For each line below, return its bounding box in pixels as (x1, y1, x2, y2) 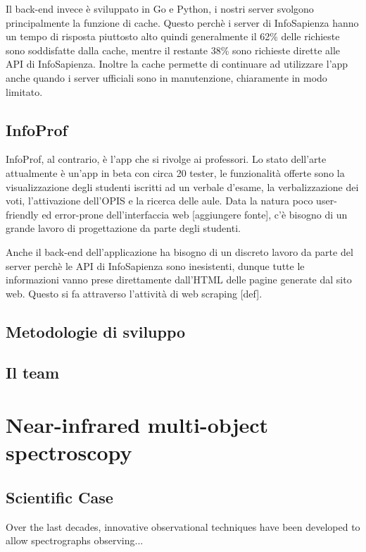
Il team (6, 362, 60, 384)
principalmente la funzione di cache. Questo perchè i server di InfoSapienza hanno (6, 15, 359, 30)
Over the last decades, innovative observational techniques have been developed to (6, 519, 360, 534)
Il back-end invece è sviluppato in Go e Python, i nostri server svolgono (6, 1, 314, 16)
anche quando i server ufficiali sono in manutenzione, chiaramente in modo (6, 70, 327, 85)
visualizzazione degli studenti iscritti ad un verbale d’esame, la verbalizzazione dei (6, 179, 359, 194)
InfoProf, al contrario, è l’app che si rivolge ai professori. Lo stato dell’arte (6, 152, 327, 166)
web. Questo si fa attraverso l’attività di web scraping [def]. (6, 286, 263, 300)
